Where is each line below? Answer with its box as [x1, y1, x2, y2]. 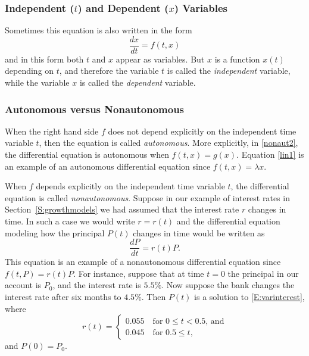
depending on [5, 64, 54, 77]
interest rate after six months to [5, 291, 121, 303]
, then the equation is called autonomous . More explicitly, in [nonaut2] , [39, 136, 298, 149]
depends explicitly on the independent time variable [36, 180, 225, 192]
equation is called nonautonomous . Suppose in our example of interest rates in [5, 191, 290, 204]
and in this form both [5, 52, 84, 65]
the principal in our [227, 267, 299, 279]
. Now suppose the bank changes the [161, 279, 295, 291]
